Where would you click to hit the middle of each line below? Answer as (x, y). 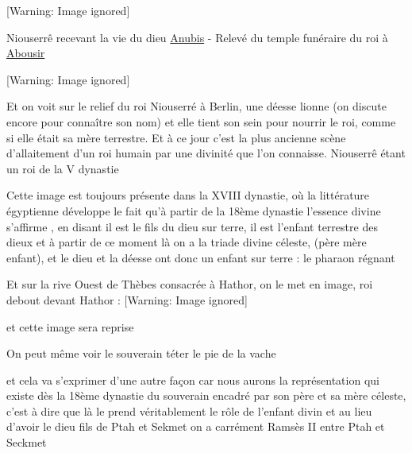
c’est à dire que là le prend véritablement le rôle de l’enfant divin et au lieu (189, 410)
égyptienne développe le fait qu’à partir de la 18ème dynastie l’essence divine (194, 210)
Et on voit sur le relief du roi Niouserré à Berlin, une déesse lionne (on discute (196, 106)
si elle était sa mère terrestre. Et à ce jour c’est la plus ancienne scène (176, 137)
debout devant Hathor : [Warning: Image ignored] (127, 299)
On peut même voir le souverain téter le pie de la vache (141, 353)
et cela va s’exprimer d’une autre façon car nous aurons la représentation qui (193, 379)
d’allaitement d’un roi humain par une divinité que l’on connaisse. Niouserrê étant (206, 153)
